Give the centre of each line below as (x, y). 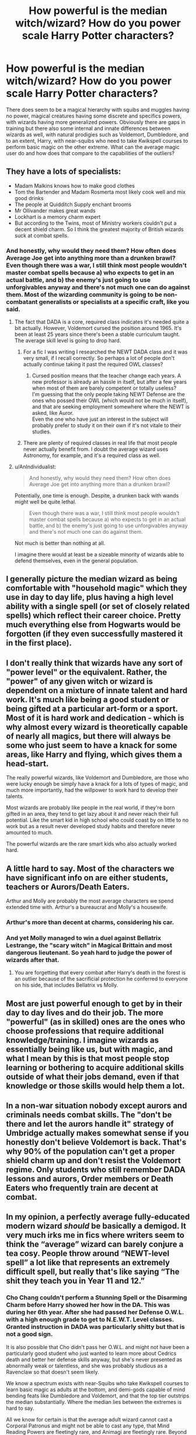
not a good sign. (29, 1334)
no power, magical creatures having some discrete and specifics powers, (94, 116)
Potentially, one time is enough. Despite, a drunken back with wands (97, 496)
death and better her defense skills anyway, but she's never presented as (94, 1360)
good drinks (29, 198)
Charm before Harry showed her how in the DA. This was (88, 1305)
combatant (22, 301)
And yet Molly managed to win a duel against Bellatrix (84, 938)
